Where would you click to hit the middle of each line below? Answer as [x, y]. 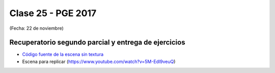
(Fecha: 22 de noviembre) [36, 28]
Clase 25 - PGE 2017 [53, 13]
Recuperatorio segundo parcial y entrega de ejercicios [97, 43]
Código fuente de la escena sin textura [63, 54]
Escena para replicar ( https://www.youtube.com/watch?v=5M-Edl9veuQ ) [99, 61]
